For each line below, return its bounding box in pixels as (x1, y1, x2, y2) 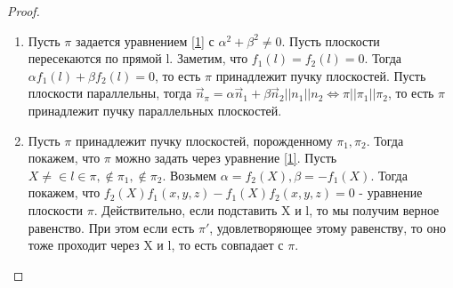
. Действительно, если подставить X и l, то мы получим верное (93, 200, 440, 219)
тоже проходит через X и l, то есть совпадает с (28, 236, 284, 254)
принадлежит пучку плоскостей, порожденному (75, 131, 333, 149)
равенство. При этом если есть (28, 218, 195, 236)
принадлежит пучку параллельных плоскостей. (28, 100, 282, 119)
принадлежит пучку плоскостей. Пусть (215, 66, 426, 84)
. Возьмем (162, 165, 217, 184)
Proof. (7, 2, 40, 20)
